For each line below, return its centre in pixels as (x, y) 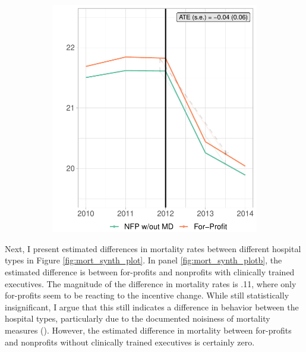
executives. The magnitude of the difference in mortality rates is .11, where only (151, 283)
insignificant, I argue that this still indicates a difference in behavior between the (152, 307)
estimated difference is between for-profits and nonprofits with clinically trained (150, 272)
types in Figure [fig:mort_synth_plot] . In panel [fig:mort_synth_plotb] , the (143, 260)
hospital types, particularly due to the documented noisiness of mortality (138, 318)
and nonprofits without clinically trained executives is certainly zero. (130, 342)
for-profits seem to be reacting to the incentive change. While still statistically (147, 295)
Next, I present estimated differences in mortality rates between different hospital (153, 248)
